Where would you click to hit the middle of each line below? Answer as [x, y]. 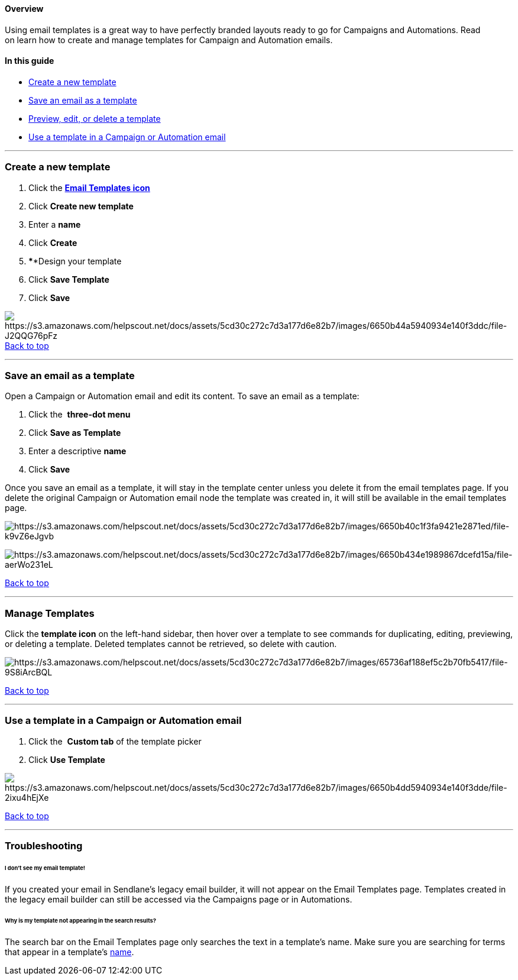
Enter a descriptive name [77, 451]
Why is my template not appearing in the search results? [81, 920]
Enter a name [55, 224]
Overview [24, 9]
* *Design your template [75, 261]
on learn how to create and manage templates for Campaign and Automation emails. [169, 40]
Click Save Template [69, 279]
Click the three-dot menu [80, 415]
